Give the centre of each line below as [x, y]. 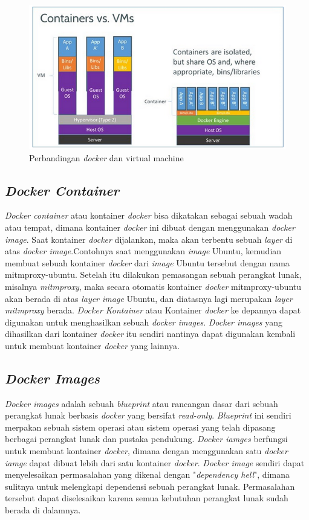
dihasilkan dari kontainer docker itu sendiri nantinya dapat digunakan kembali [150, 334]
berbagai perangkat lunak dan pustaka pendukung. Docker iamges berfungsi [146, 439]
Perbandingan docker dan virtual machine [106, 157]
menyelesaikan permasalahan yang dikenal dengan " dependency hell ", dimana [147, 474]
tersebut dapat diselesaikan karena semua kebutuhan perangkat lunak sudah [147, 498]
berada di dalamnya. [43, 510]
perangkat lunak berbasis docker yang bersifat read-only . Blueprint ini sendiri [148, 415]
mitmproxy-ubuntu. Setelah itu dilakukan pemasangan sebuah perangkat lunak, [153, 274]
